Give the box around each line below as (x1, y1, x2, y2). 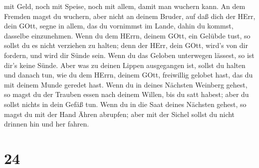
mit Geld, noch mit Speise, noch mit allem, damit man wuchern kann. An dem (4, 1, 246, 11)
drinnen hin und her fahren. (4, 118, 89, 129)
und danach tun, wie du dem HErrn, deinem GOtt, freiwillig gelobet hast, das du (4, 69, 253, 80)
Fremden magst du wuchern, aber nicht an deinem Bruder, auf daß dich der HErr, (4, 10, 256, 21)
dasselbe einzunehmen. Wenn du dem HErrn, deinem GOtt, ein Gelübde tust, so (4, 30, 251, 40)
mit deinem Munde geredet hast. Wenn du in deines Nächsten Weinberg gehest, (4, 79, 248, 89)
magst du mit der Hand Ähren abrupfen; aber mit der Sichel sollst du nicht (4, 108, 235, 119)
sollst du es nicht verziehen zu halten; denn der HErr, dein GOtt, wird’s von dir (4, 40, 248, 50)
